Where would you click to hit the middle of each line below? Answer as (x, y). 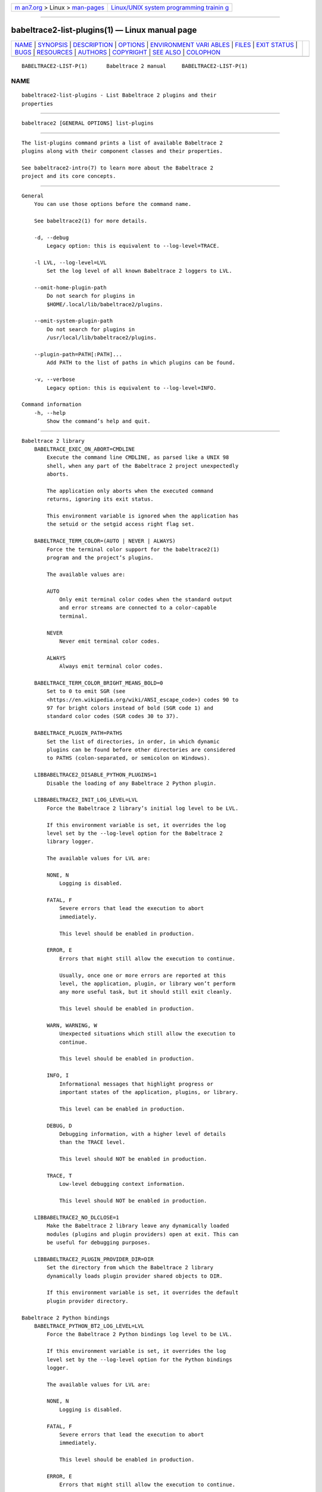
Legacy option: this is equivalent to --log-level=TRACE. (133, 246)
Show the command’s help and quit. (99, 421)
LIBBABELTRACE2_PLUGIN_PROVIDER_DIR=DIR (94, 1259)
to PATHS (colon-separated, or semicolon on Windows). (129, 758)
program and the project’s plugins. (100, 558)
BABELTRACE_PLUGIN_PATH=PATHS (78, 733)
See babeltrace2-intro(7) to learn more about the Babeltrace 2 (118, 168)
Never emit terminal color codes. (110, 641)
